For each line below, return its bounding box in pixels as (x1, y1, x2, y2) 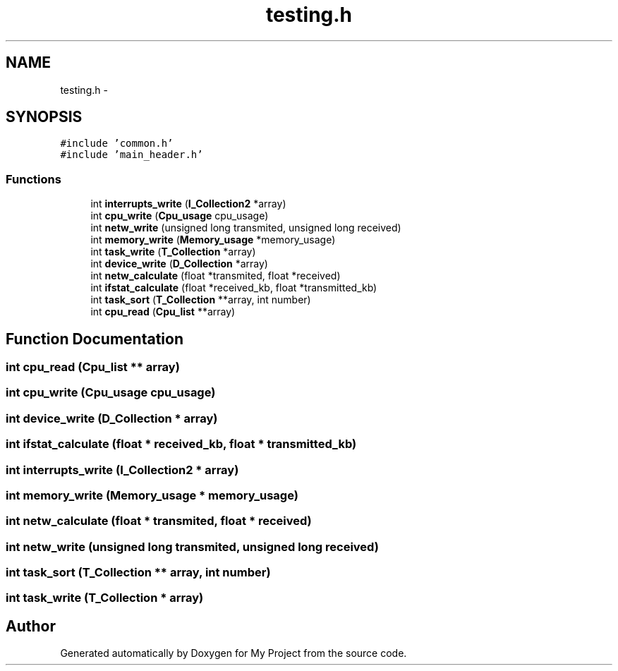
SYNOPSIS (6, 108, 83, 126)
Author (6, 617, 56, 635)
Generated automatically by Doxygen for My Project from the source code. (60, 647, 407, 660)
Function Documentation (6, 330, 183, 348)
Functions (6, 171, 61, 186)
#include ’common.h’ (60, 138, 174, 150)
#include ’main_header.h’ (60, 149, 203, 161)
